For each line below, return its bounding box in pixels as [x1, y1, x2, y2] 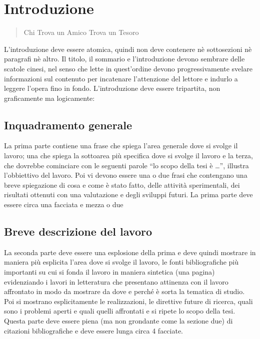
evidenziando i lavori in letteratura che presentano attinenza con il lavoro [4, 276, 228, 287]
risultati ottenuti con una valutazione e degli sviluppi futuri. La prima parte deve [4, 189, 253, 200]
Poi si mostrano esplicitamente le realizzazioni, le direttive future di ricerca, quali [4, 296, 253, 306]
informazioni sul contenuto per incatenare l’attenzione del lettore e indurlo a [4, 73, 238, 83]
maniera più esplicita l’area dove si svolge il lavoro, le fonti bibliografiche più [4, 257, 239, 267]
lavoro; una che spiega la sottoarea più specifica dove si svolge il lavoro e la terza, [4, 150, 253, 161]
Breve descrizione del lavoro [4, 224, 152, 239]
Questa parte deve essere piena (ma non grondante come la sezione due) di [4, 316, 233, 326]
